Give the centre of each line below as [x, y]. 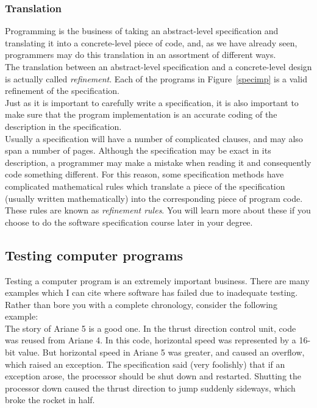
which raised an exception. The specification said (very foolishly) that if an [145, 364]
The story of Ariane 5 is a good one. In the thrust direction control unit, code [151, 328]
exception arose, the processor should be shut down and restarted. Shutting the [153, 376]
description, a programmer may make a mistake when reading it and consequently [158, 162]
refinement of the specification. [62, 91]
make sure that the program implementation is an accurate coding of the [141, 114]
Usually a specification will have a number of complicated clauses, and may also [154, 138]
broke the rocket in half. [50, 400]
